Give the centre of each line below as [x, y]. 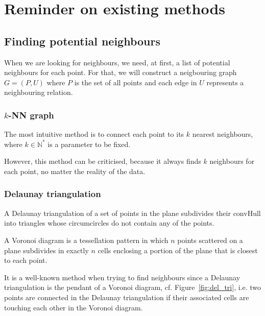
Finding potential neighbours [82, 41]
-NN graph [31, 115]
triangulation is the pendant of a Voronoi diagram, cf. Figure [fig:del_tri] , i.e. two [133, 287]
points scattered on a [210, 240]
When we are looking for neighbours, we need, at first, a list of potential [117, 62]
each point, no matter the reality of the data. [75, 171]
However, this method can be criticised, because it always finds [103, 161]
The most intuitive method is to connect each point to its [94, 134]
